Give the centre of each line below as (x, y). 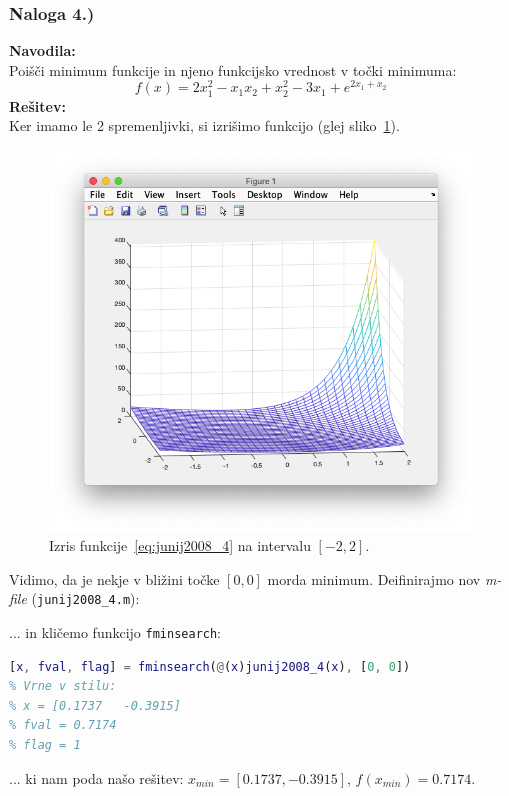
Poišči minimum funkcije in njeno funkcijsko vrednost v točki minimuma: (233, 69)
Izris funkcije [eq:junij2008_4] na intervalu (180, 545)
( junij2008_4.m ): (85, 598)
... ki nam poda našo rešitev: (96, 777)
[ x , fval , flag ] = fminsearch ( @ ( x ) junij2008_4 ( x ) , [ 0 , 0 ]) (210, 666)
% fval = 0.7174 (63, 725)
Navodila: (42, 50)
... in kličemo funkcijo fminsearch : (115, 631)
